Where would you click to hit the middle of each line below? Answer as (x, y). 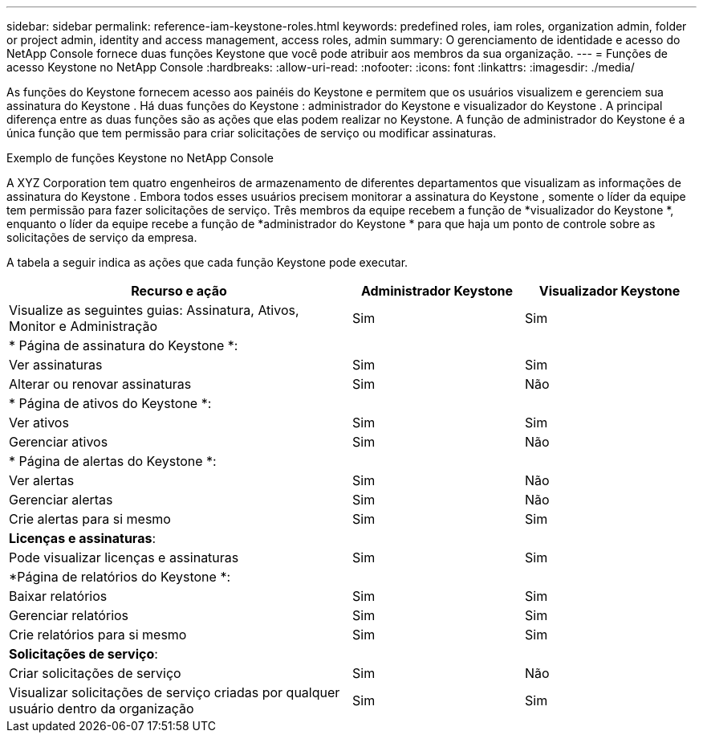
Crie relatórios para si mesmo (98, 635)
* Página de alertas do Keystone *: (113, 461)
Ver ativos (39, 423)
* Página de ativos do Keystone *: (110, 403)
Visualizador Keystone (610, 291)
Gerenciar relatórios (69, 615)
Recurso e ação (179, 291)
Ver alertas (42, 480)
